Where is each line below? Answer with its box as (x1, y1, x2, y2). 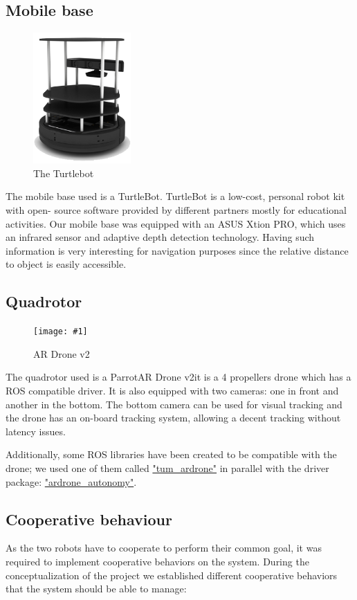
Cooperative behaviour (6, 508, 172, 529)
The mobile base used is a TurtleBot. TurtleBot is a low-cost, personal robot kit (6, 189, 345, 203)
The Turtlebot (33, 165, 94, 180)
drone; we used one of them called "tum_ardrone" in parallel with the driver (6, 460, 329, 475)
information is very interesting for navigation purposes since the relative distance (6, 243, 349, 257)
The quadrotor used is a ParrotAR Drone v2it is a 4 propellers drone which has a (6, 370, 351, 384)
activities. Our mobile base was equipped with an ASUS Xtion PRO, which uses (6, 216, 346, 230)
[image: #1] (33, 327, 88, 337)
